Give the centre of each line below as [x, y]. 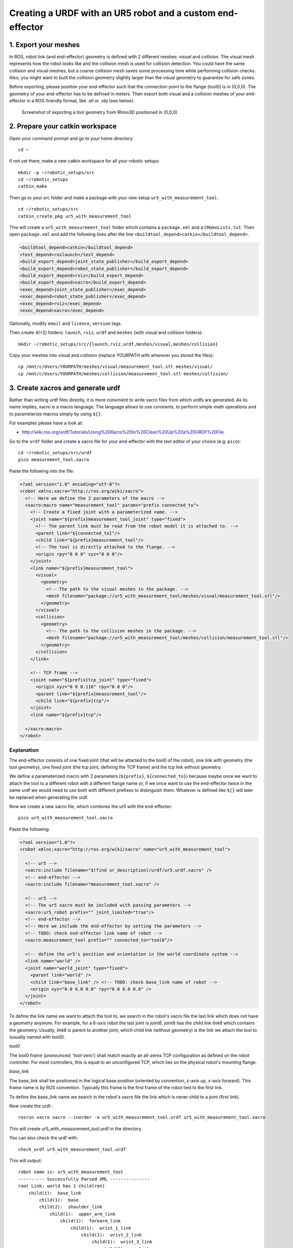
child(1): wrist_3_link [122, 1242]
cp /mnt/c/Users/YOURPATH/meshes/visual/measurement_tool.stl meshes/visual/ [116, 367]
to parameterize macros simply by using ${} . [56, 414]
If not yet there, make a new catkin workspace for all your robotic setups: [84, 161]
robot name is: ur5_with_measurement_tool [71, 1172]
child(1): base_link [55, 1193]
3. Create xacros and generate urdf [65, 388]
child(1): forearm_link [90, 1221]
